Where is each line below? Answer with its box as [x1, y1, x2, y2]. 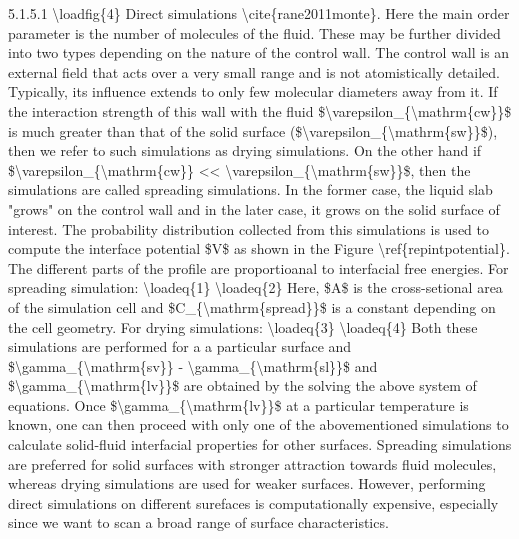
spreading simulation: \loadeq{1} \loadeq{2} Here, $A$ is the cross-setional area [8, 277, 503, 298]
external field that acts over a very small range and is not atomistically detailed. [8, 61, 501, 82]
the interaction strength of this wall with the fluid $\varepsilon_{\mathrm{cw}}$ [8, 100, 512, 121]
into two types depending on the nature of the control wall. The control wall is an [8, 42, 510, 63]
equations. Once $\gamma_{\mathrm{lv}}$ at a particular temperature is [8, 394, 469, 415]
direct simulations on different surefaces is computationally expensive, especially [8, 492, 499, 513]
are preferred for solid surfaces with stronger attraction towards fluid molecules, [8, 453, 497, 474]
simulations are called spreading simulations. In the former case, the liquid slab [8, 179, 493, 200]
